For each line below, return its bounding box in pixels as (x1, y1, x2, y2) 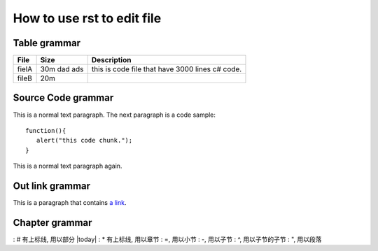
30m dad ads (40, 64, 84, 74)
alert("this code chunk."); (36, 136, 133, 145)
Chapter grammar (13, 217, 92, 229)
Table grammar (13, 37, 80, 49)
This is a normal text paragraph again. (13, 162, 122, 171)
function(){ (25, 127, 66, 134)
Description (91, 55, 132, 65)
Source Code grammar (13, 92, 114, 104)
